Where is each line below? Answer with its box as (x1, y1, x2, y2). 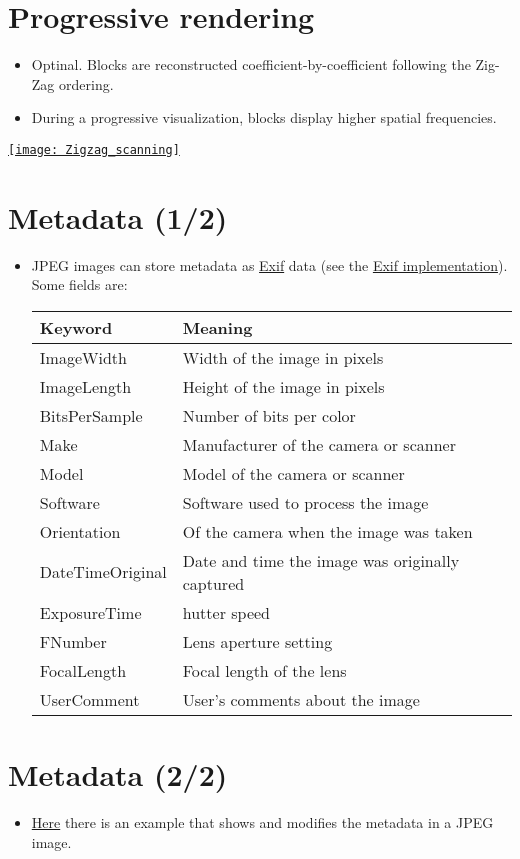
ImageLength (39, 374, 132, 398)
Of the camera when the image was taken (182, 519, 473, 543)
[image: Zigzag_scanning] (8, 142, 180, 157)
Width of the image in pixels (182, 345, 384, 369)
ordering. (59, 73, 114, 94)
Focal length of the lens (182, 658, 347, 682)
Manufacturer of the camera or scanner (182, 432, 456, 456)
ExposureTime (39, 600, 142, 624)
